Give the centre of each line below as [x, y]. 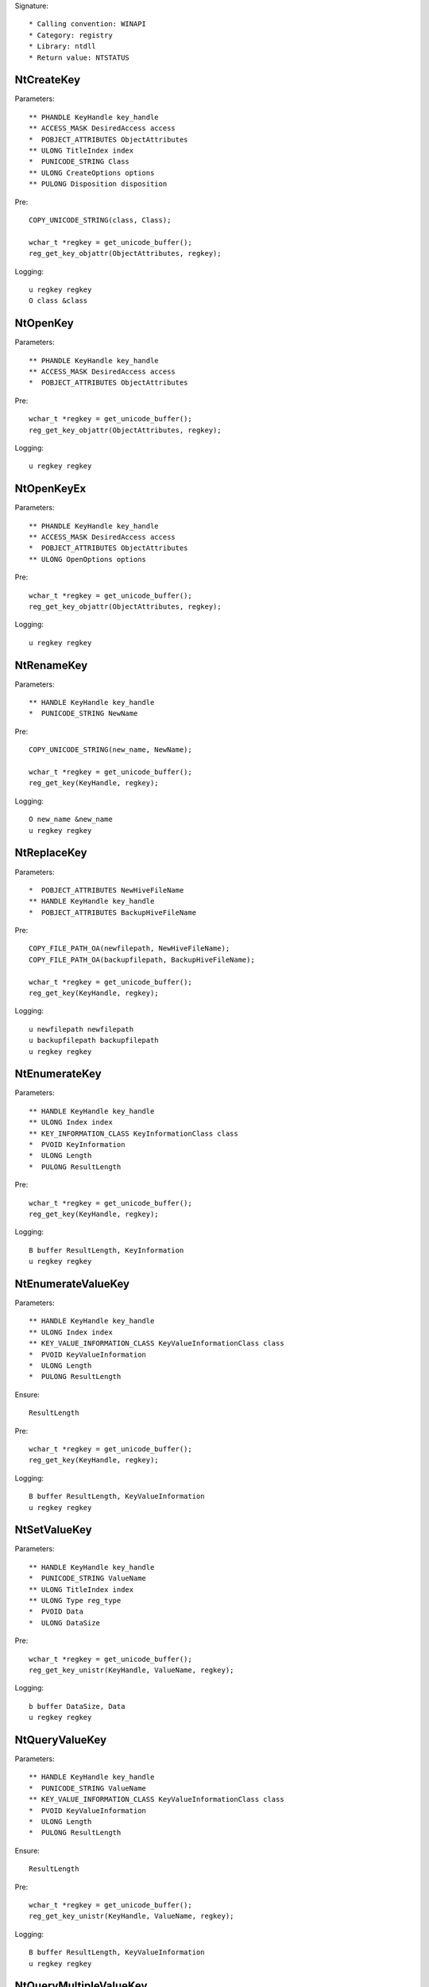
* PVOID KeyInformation [77, 1145]
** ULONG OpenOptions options [88, 559]
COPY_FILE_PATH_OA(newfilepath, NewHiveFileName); [129, 949]
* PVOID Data [56, 1612]
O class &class [58, 301]
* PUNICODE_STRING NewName [83, 714]
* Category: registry [71, 35]
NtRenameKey [51, 665]
